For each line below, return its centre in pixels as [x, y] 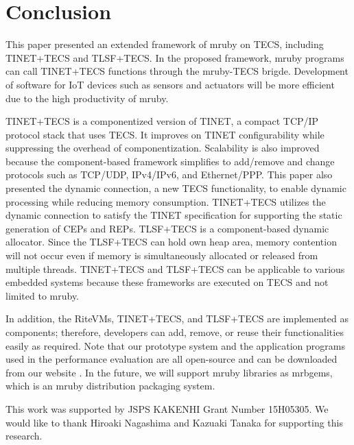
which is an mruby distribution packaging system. [110, 386]
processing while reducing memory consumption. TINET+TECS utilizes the [166, 201]
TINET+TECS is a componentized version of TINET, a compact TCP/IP [162, 121]
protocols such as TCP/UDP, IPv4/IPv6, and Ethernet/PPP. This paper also [169, 175]
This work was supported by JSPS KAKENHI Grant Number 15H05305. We [167, 408]
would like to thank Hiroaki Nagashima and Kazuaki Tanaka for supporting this [174, 422]
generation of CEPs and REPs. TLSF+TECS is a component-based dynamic [167, 228]
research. [24, 436]
